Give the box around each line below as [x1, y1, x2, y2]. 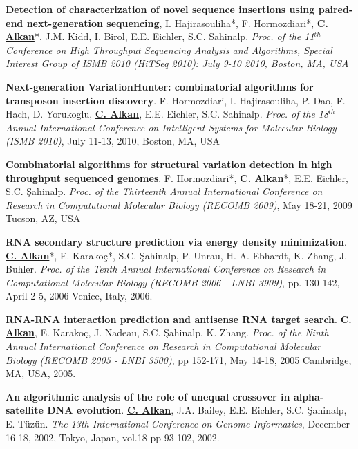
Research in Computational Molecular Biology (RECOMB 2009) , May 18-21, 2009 [6, 197, 352, 212]
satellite [6, 403, 44, 417]
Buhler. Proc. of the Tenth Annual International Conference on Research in [6, 262, 326, 276]
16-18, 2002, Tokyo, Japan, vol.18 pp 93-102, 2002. [6, 430, 220, 444]
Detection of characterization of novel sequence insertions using [6, 2, 315, 16]
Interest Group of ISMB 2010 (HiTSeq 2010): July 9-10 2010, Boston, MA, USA [6, 56, 349, 71]
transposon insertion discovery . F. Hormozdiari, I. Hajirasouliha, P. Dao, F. [6, 93, 346, 107]
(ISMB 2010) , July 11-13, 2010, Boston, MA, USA [6, 134, 220, 148]
